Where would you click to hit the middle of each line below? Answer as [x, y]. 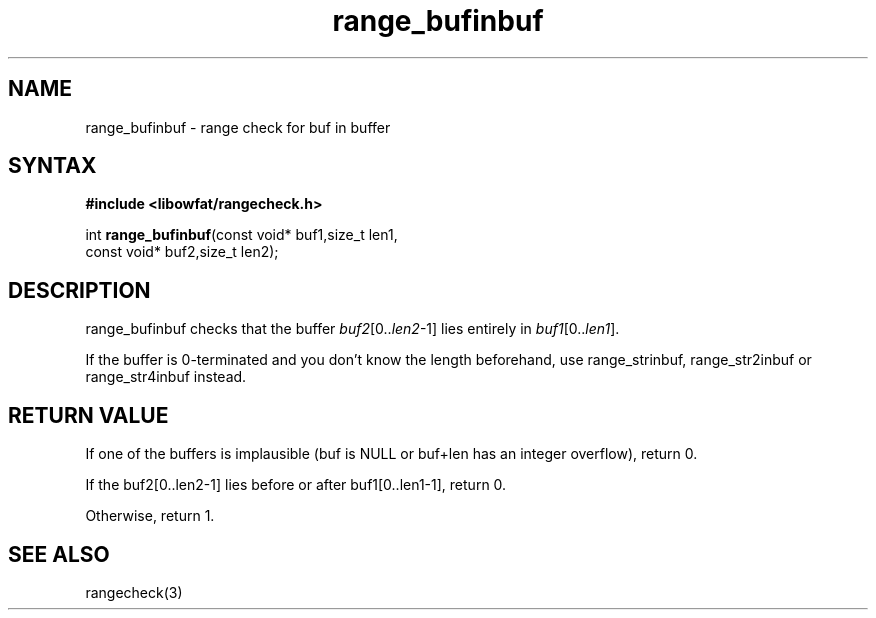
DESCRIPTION [79, 290]
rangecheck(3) [134, 592]
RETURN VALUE [88, 415]
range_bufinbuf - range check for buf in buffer [238, 127]
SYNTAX [52, 166]
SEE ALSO [59, 554]
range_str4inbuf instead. [166, 377]
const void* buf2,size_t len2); [182, 252]
